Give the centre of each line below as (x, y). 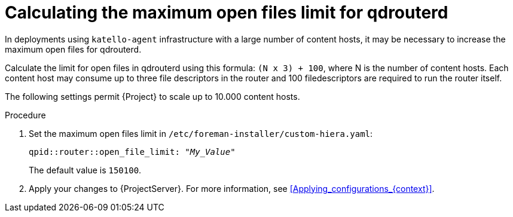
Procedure (25, 115)
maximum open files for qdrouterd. (73, 49)
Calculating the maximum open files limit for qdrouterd (227, 13)
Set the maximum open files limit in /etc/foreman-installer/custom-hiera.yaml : (201, 133)
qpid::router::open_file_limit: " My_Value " (132, 152)
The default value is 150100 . (85, 170)
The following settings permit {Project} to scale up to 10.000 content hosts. (152, 96)
